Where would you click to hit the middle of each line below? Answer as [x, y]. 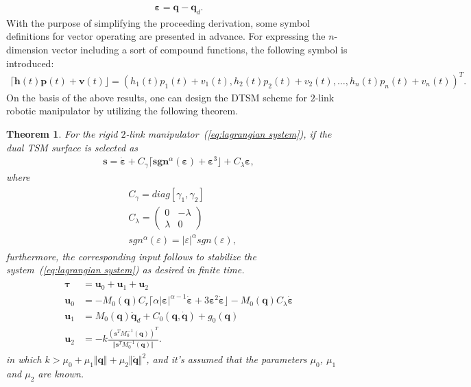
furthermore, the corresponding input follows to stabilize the [131, 256]
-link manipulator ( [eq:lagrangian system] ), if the [229, 133]
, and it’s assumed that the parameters [227, 359]
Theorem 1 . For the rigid [62, 133]
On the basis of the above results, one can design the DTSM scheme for [157, 97]
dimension [27, 50]
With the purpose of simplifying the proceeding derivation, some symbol [158, 22]
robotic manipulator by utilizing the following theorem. [122, 111]
